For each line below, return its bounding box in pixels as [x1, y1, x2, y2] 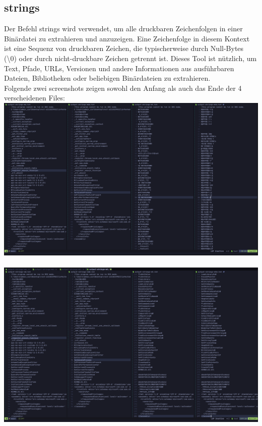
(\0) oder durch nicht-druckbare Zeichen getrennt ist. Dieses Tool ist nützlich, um [4, 52, 257, 63]
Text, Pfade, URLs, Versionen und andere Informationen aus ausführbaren [4, 63, 234, 73]
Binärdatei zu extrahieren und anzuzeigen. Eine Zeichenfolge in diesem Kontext [4, 33, 250, 43]
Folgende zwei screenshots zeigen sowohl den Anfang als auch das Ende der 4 [4, 82, 242, 93]
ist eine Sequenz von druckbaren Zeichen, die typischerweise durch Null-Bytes [4, 43, 244, 54]
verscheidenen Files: [4, 92, 65, 103]
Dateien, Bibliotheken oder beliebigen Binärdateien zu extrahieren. [4, 73, 211, 83]
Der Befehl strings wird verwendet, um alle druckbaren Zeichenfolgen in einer [4, 23, 243, 34]
